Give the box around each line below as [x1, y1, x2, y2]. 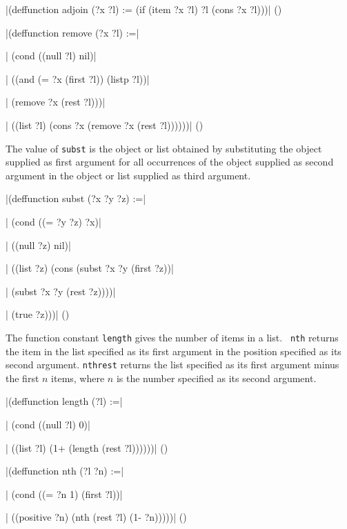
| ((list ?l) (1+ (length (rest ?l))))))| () [6, 440, 168, 455]
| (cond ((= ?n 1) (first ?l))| [6, 486, 123, 501]
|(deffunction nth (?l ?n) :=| [6, 463, 124, 478]
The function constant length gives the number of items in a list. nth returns [6, 330, 339, 344]
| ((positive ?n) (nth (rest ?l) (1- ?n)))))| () [6, 510, 187, 524]
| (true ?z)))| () [6, 307, 70, 321]
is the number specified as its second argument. [116, 370, 317, 385]
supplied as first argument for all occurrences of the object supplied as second [6, 154, 334, 169]
